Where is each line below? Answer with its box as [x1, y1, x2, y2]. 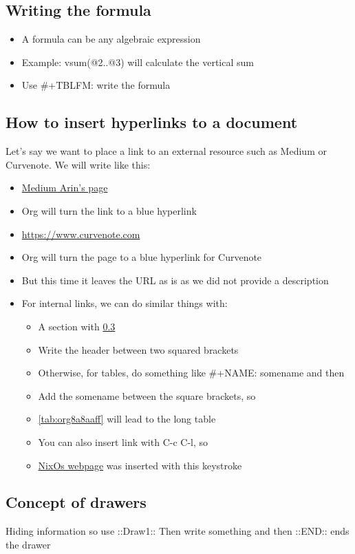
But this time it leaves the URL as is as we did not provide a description [21, 273, 329, 287]
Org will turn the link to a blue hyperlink [21, 203, 197, 217]
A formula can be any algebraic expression [21, 32, 201, 46]
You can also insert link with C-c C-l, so [38, 434, 208, 449]
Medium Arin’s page [21, 180, 108, 195]
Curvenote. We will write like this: [6, 157, 151, 171]
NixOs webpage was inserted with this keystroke [38, 458, 242, 472]
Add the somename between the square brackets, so [38, 388, 256, 403]
